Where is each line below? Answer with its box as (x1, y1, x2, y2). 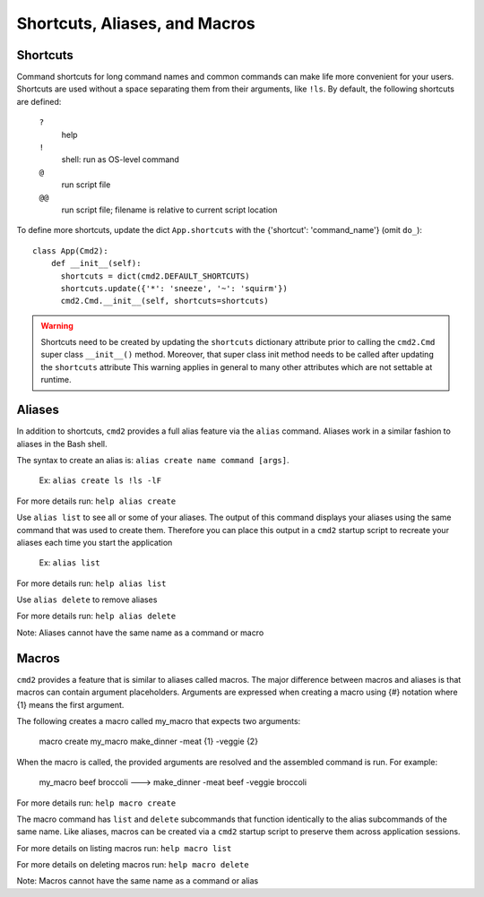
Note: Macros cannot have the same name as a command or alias (16, 875, 259, 886)
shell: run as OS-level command (61, 154, 179, 165)
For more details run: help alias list (16, 578, 167, 589)
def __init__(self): (50, 258, 142, 269)
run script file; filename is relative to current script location (61, 204, 278, 215)
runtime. (40, 375, 72, 385)
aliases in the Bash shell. (16, 438, 108, 449)
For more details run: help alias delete (16, 610, 177, 622)
